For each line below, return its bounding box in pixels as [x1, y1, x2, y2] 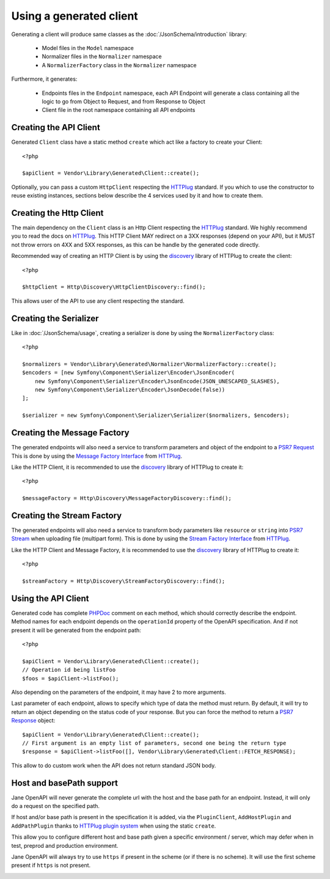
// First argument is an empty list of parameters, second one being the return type [22, 740, 287, 746]
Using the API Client [11, 593, 89, 603]
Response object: [11, 717, 56, 724]
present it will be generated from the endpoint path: [11, 627, 142, 634]
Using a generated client [11, 9, 139, 23]
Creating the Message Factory [11, 428, 130, 438]
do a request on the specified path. [11, 802, 100, 809]
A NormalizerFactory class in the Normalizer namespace [42, 61, 197, 68]
